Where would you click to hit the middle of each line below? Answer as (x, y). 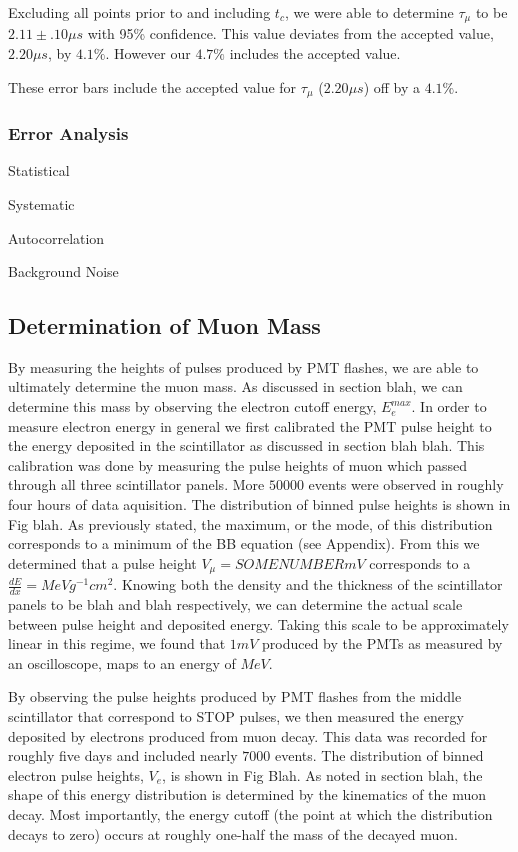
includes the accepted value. (315, 53)
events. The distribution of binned (379, 755)
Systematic (41, 203)
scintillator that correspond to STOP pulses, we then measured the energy (236, 716)
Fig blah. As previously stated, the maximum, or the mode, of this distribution (250, 523)
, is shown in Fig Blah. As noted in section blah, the (322, 774)
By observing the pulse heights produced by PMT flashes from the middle (235, 696)
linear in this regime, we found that (117, 643)
